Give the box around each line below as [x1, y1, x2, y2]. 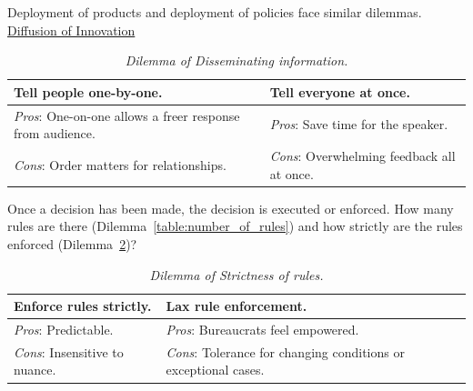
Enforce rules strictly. [14, 296, 152, 316]
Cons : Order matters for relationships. [14, 155, 226, 174]
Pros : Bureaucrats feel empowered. [166, 319, 359, 338]
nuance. [14, 360, 56, 379]
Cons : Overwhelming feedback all [269, 146, 456, 165]
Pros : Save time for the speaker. [269, 115, 448, 134]
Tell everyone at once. [269, 82, 410, 101]
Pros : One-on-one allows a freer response [14, 105, 240, 125]
